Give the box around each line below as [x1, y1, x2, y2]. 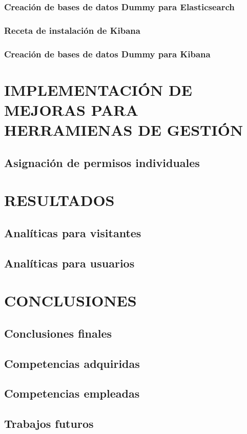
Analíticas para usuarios [4, 255, 135, 271]
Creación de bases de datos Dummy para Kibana [4, 47, 211, 60]
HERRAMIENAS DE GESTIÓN [4, 119, 243, 140]
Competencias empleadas [4, 385, 140, 401]
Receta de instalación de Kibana [4, 24, 140, 36]
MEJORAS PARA [4, 99, 138, 120]
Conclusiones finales [4, 325, 112, 341]
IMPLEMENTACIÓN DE [4, 79, 192, 100]
